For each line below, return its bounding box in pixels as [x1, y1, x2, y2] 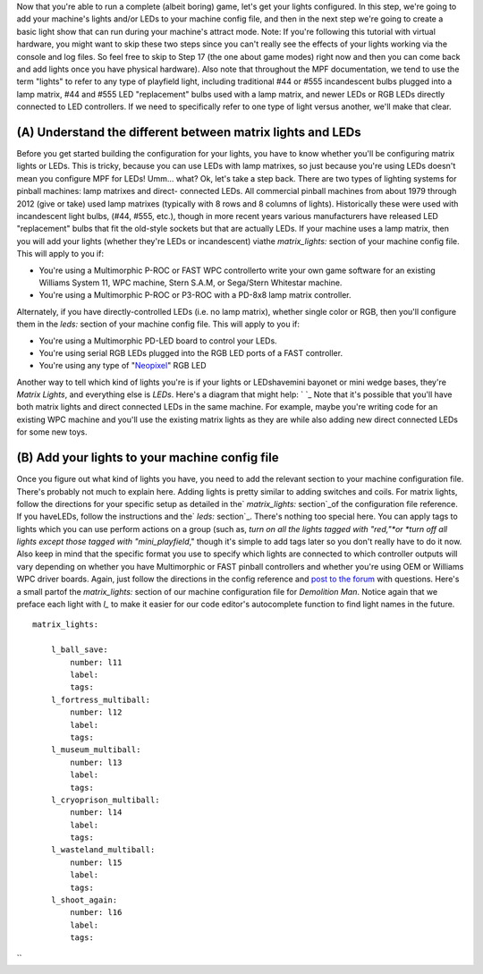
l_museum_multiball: [50, 745, 141, 755]
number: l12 [70, 707, 123, 717]
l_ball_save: [50, 645, 108, 655]
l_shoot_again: [50, 895, 118, 905]
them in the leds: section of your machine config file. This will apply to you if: [16, 318, 300, 330]
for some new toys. [16, 427, 88, 437]
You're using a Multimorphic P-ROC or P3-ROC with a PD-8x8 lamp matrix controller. [38, 290, 352, 301]
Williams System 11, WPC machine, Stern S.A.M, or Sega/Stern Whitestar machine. [38, 277, 343, 288]
